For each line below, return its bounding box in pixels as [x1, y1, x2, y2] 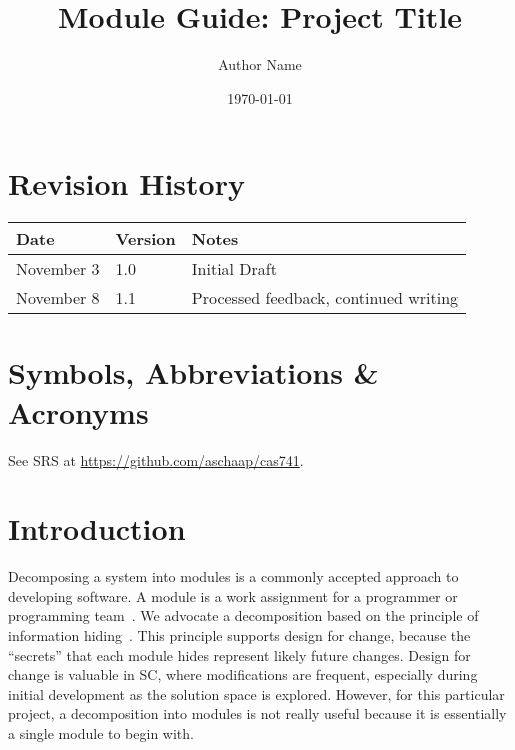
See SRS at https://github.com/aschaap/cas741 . [8, 449, 304, 470]
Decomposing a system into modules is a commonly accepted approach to [8, 566, 459, 587]
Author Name [218, 54, 302, 75]
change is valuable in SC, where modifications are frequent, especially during [8, 664, 478, 685]
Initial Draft [191, 257, 277, 281]
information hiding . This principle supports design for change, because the [8, 625, 471, 646]
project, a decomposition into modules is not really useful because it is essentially [8, 703, 507, 724]
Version [115, 227, 176, 251]
